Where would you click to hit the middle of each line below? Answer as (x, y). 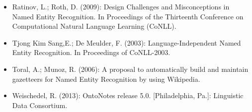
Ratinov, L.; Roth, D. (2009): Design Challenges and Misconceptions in (121, 6)
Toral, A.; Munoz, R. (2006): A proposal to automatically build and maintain (130, 69)
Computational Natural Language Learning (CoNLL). (94, 26)
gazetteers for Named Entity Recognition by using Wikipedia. (106, 79)
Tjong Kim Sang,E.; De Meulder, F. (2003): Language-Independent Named (126, 42)
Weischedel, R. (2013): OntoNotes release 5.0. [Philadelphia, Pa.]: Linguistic (128, 95)
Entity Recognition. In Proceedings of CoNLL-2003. (91, 52)
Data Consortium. (40, 105)
